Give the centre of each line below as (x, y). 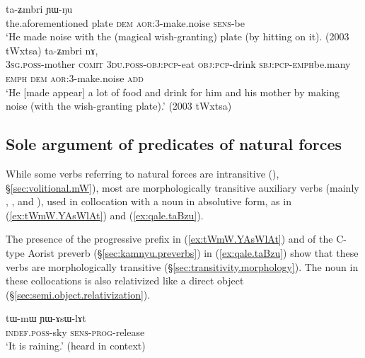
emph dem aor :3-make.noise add (75, 77)
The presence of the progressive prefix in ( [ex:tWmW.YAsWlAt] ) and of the (169, 239)
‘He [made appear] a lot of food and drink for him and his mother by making (173, 92)
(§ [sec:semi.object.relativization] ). (78, 294)
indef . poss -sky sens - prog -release (75, 331)
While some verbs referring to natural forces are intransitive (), (143, 173)
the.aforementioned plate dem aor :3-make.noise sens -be (125, 22)
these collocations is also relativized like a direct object (125, 281)
